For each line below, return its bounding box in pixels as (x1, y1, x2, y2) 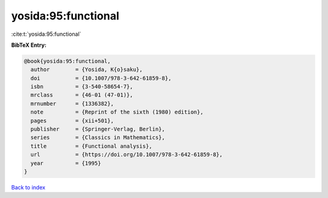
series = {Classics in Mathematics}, (30, 134, 165, 141)
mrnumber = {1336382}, (30, 100, 114, 107)
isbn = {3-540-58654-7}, (30, 83, 134, 90)
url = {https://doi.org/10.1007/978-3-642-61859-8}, (30, 151, 223, 158)
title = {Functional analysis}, (30, 143, 152, 149)
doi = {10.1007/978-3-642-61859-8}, (30, 75, 172, 81)
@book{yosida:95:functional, (24, 58, 111, 64)
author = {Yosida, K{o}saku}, (30, 66, 143, 73)
